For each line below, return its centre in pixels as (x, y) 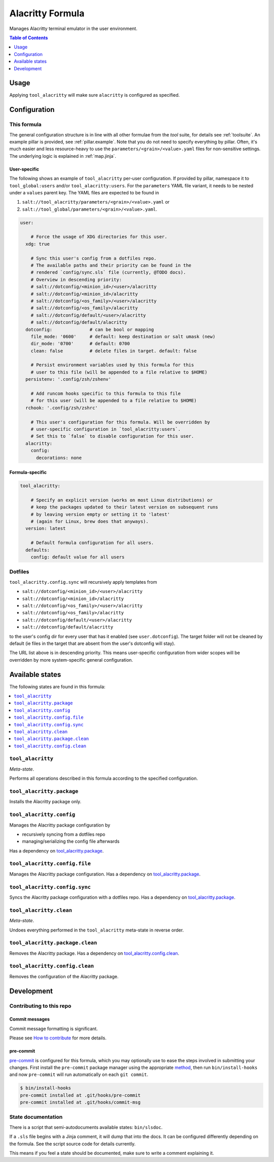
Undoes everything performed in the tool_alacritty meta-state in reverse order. (97, 930)
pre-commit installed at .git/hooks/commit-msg (80, 1102)
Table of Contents (29, 38)
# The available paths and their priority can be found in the (111, 265)
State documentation (36, 1117)
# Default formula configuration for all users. (92, 543)
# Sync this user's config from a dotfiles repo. (94, 258)
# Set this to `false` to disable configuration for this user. (112, 436)
